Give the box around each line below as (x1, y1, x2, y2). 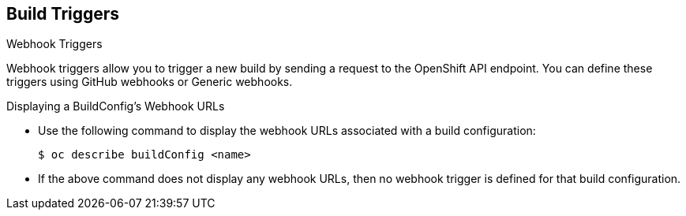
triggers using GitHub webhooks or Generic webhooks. (6, 75, 293, 89)
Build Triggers (6, 4, 120, 24)
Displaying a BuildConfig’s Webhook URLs (6, 99, 225, 114)
